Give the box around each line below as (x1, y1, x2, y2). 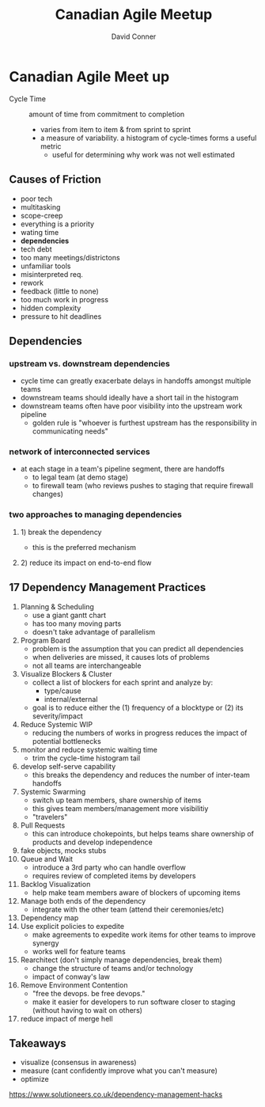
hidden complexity (20, 303, 81, 313)
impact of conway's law (32, 972, 110, 981)
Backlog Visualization (20, 879, 91, 889)
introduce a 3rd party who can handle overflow (32, 862, 187, 872)
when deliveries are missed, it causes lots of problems (32, 652, 210, 662)
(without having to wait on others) (32, 1005, 143, 1014)
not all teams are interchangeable (32, 661, 142, 670)
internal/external (44, 694, 98, 703)
